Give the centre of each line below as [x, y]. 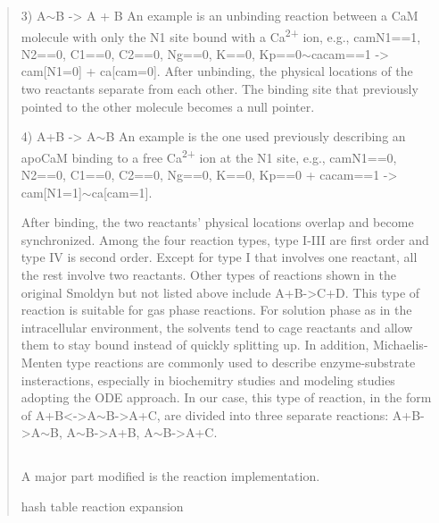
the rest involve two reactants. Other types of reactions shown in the [208, 275]
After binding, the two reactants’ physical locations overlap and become [217, 222]
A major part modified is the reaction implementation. [170, 476]
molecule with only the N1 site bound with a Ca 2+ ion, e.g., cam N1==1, [221, 35]
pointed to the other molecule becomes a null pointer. [168, 106]
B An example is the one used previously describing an [256, 136]
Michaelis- [401, 345]
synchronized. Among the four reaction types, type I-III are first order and [225, 239]
